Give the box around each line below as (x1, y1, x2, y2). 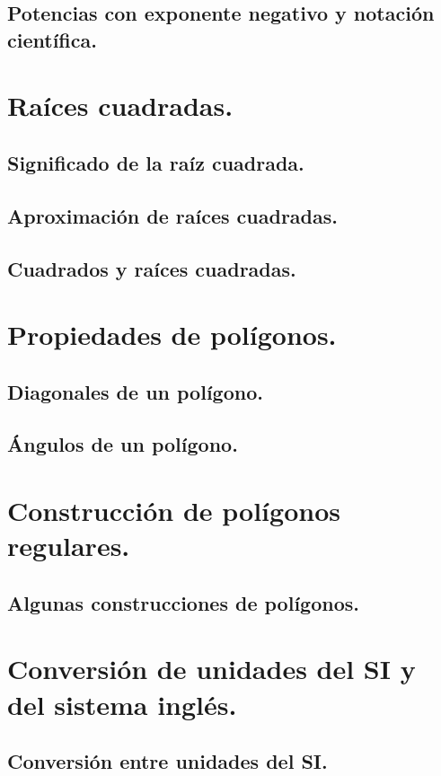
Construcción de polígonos (7, 492, 340, 529)
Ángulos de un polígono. (7, 430, 238, 458)
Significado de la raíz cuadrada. (7, 148, 304, 176)
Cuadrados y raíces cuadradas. (7, 254, 296, 282)
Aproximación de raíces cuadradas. (7, 201, 338, 229)
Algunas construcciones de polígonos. (7, 588, 359, 616)
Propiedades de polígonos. (7, 316, 337, 353)
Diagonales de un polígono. (7, 377, 263, 405)
